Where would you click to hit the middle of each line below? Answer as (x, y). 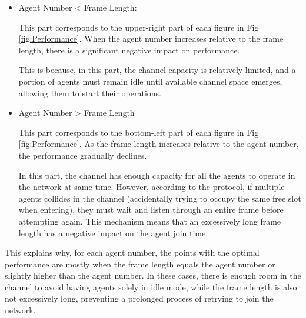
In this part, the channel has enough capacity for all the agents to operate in (157, 175)
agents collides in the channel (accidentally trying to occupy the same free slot (160, 198)
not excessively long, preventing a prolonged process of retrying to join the (139, 298)
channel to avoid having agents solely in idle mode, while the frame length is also (151, 287)
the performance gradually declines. (83, 155)
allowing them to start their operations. (90, 93)
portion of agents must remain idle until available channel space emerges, (150, 81)
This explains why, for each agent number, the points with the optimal (132, 252)
